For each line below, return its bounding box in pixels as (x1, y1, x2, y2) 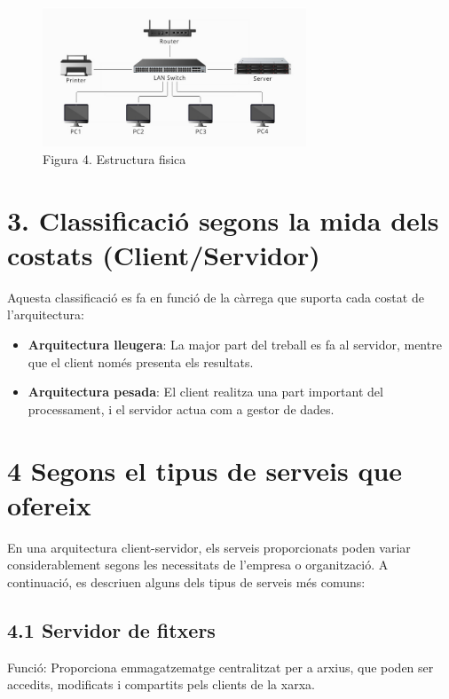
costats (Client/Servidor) (7, 236, 320, 272)
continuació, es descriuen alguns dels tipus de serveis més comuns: (7, 572, 366, 591)
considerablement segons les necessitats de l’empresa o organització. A (7, 555, 389, 574)
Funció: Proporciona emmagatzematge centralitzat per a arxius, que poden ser (7, 657, 434, 676)
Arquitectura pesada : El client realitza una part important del (28, 382, 383, 401)
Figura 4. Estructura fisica (43, 149, 186, 168)
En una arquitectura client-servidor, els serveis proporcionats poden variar (7, 538, 411, 556)
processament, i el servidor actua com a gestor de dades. (28, 399, 335, 418)
